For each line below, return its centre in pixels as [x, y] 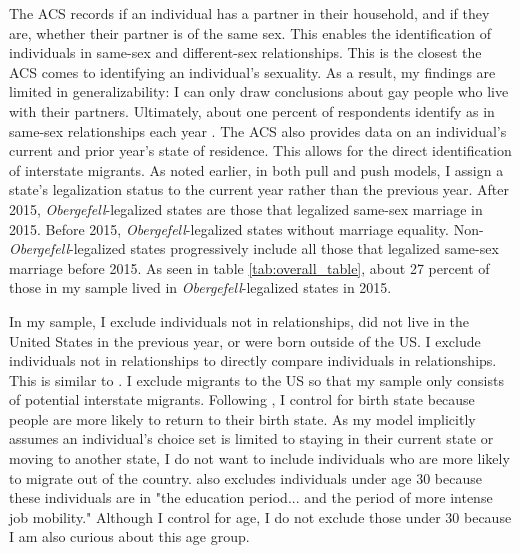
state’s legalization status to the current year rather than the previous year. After [259, 189]
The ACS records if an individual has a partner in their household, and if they [249, 13]
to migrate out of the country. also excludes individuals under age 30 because [245, 477]
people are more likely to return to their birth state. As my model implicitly [242, 418]
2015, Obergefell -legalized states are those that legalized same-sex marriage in [246, 208]
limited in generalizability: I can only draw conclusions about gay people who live [259, 91]
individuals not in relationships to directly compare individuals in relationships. [253, 360]
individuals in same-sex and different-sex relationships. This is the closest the [245, 52]
